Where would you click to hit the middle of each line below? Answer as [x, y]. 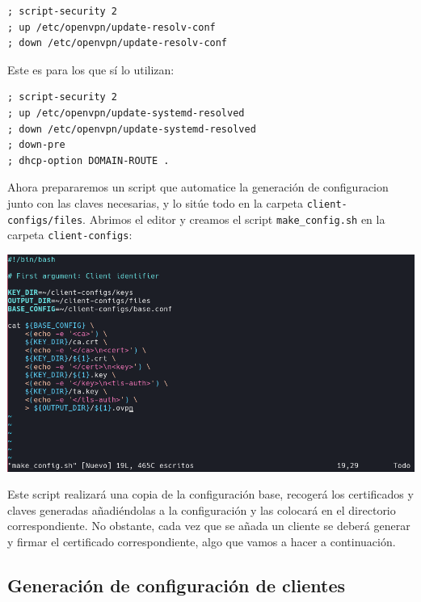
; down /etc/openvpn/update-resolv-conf [118, 43]
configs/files [45, 220]
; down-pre [36, 145]
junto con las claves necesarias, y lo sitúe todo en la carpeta [155, 202]
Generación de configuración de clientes [176, 585]
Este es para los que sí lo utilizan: [91, 69]
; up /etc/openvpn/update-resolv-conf [112, 27]
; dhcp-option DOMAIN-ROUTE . [88, 160]
